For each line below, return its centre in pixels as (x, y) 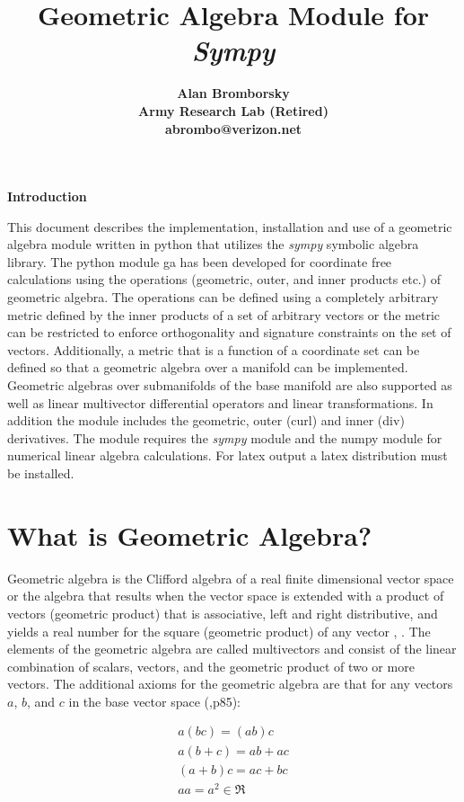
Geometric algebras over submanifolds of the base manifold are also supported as (230, 385)
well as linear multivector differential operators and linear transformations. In (220, 402)
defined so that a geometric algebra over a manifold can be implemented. (208, 367)
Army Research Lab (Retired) (233, 110)
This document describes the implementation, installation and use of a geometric (230, 226)
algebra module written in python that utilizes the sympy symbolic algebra (213, 244)
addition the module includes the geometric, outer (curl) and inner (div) (206, 420)
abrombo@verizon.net (233, 128)
